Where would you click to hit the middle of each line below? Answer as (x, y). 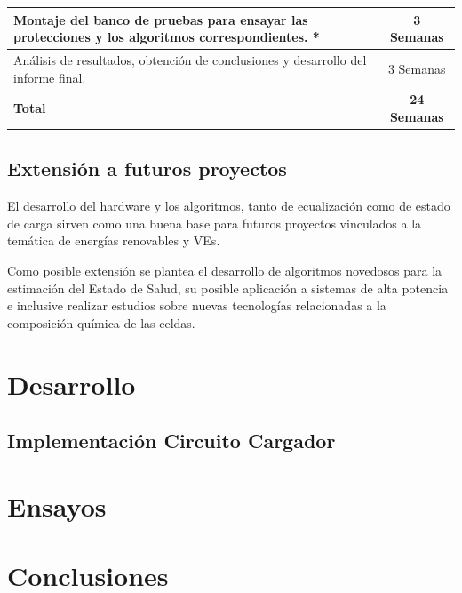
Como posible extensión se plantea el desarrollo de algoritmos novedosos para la (225, 271)
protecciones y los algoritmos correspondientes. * (167, 37)
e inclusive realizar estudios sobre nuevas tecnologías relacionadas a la (197, 305)
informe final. (50, 77)
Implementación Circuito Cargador (171, 441)
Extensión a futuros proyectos (147, 168)
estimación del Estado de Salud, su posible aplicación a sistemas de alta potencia (228, 288)
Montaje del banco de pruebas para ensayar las (161, 19)
